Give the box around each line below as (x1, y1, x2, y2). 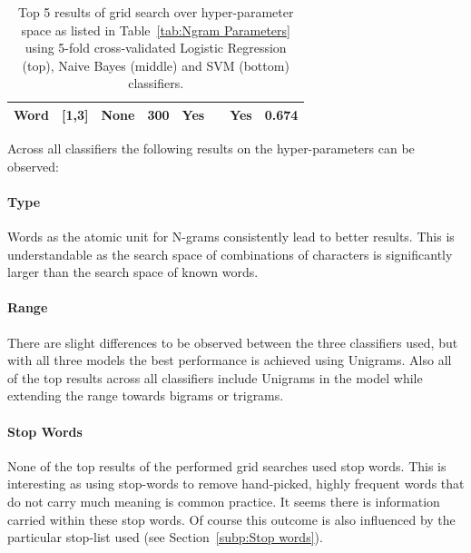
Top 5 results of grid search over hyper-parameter (17, 3, 294, 21)
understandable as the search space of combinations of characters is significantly (7, 244, 453, 263)
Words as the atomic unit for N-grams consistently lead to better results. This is (7, 227, 455, 246)
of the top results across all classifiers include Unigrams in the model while (7, 368, 423, 387)
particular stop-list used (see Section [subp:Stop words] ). (7, 528, 323, 547)
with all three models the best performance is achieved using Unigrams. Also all (7, 351, 452, 370)
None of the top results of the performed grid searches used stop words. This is (7, 456, 446, 475)
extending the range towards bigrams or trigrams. (7, 386, 284, 405)
